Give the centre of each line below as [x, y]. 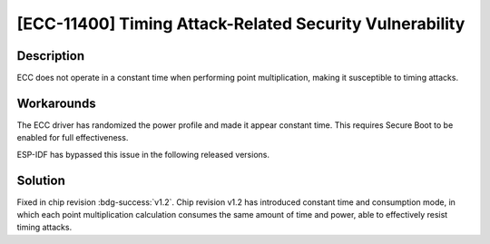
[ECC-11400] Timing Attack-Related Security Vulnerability [241, 24]
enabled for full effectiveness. [73, 138]
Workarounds [56, 103]
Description [51, 56]
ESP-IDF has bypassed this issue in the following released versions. [143, 154]
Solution [41, 180]
